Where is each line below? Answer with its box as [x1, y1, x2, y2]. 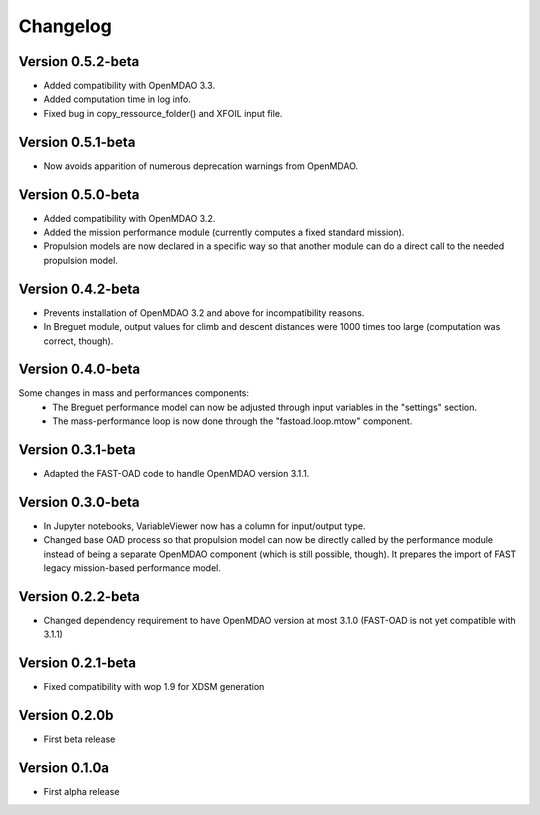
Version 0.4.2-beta [18, 280, 140, 297]
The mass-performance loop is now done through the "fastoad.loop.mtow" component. [52, 415, 413, 427]
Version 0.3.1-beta [18, 441, 136, 459]
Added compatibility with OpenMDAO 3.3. [43, 80, 215, 92]
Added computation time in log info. [43, 93, 192, 105]
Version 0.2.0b [18, 707, 114, 724]
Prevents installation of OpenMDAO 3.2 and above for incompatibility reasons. [43, 306, 365, 319]
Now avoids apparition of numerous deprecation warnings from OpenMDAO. [43, 160, 359, 172]
